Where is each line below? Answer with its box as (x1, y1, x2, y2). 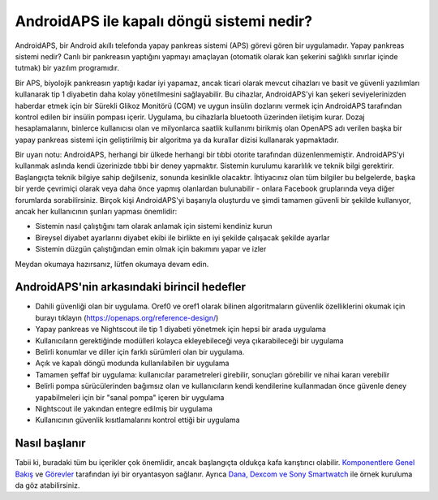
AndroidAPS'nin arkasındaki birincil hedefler (15, 280, 247, 294)
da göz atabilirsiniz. (15, 481, 80, 490)
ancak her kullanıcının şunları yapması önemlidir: (15, 207, 178, 217)
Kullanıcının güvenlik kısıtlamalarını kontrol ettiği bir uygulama (35, 415, 240, 425)
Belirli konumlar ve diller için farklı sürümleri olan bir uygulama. (35, 347, 245, 357)
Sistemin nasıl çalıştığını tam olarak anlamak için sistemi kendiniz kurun (35, 222, 273, 231)
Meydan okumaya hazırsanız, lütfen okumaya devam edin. (15, 259, 209, 269)
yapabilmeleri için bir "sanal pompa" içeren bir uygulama (35, 392, 225, 402)
